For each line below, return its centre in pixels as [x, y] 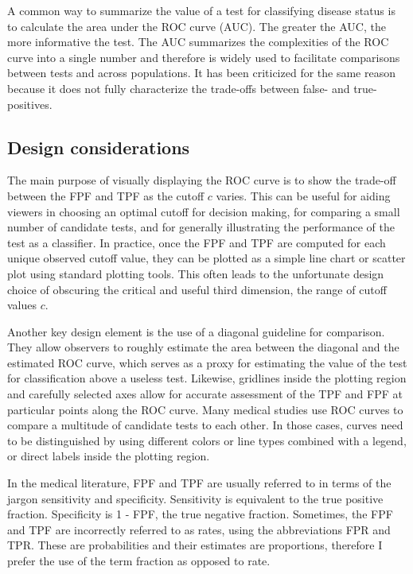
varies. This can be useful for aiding [303, 195]
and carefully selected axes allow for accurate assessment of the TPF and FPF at [205, 394]
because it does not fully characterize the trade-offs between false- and [179, 88]
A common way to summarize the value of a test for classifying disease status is [201, 10]
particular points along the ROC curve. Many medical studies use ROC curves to [205, 409]
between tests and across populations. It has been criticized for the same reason [201, 73]
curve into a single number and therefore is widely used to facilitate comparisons [204, 57]
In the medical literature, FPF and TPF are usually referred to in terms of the [199, 483]
